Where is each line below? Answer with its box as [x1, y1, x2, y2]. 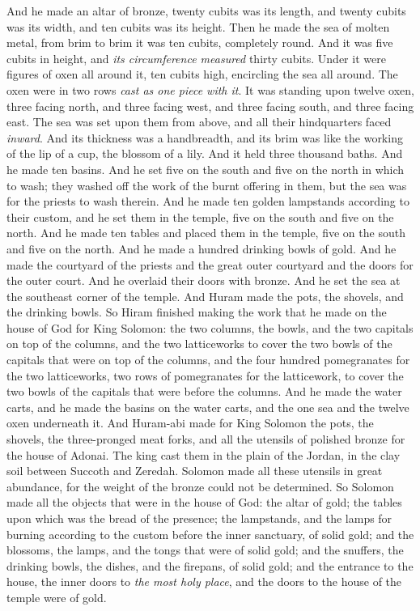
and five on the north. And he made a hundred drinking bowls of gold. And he [6, 240, 397, 257]
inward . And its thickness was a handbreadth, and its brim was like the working [6, 129, 403, 146]
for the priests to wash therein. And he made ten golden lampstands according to [6, 193, 409, 210]
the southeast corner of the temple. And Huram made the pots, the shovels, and [6, 287, 404, 304]
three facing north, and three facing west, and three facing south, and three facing [6, 97, 414, 114]
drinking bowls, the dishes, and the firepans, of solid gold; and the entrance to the [6, 557, 414, 574]
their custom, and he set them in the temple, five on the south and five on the [6, 208, 394, 225]
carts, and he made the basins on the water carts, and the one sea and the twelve [6, 398, 409, 415]
